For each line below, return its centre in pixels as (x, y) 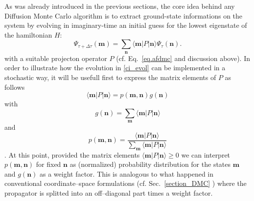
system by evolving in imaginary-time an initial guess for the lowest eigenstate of (126, 25)
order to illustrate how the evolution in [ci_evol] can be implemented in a (115, 68)
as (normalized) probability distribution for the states (150, 164)
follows (15, 87)
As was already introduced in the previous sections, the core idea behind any (120, 6)
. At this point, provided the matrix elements (72, 154)
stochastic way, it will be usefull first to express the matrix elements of (110, 77)
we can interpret (206, 154)
